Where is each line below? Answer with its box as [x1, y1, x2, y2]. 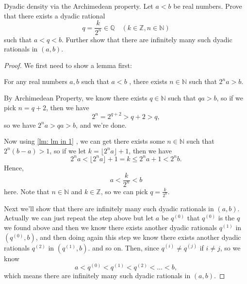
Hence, [4, 162, 24, 172]
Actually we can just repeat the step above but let [4, 213, 154, 223]
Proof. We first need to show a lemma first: [4, 60, 132, 70]
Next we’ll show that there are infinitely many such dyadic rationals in [4, 203, 214, 213]
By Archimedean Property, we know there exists [4, 92, 148, 102]
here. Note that [4, 186, 49, 196]
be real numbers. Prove [173, 1, 242, 11]
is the [218, 213, 235, 223]
